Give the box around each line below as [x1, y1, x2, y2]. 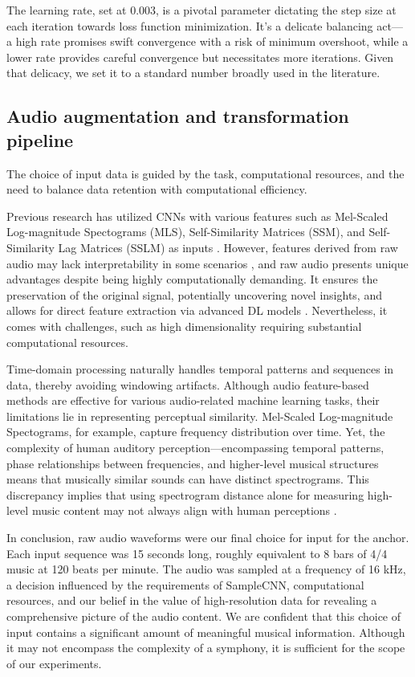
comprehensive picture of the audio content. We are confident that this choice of [6, 608, 401, 624]
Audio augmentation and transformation [6, 104, 349, 128]
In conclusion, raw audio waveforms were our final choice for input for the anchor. [6, 529, 409, 546]
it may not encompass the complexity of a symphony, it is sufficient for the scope [6, 639, 405, 656]
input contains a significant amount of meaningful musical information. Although [6, 623, 405, 640]
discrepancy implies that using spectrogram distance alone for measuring [6, 486, 364, 503]
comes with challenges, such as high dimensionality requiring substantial [6, 317, 362, 334]
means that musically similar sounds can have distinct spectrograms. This [6, 471, 369, 487]
